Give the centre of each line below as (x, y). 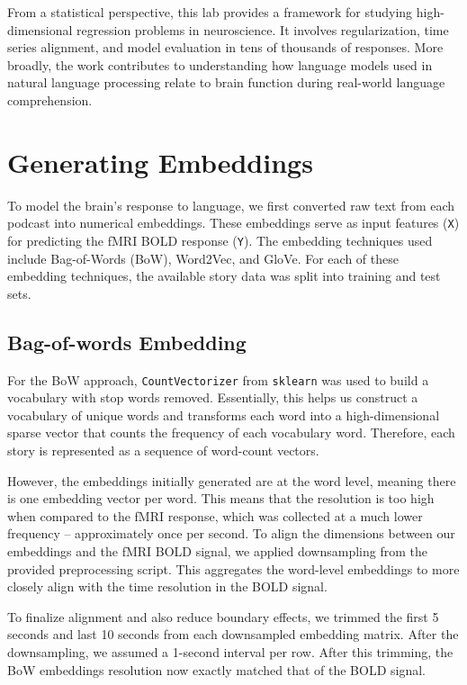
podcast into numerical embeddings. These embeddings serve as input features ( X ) (233, 223)
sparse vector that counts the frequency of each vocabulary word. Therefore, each (231, 433)
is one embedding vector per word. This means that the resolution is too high (221, 498)
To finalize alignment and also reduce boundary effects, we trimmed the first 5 (223, 616)
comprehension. (50, 99)
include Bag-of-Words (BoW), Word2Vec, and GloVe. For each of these (203, 258)
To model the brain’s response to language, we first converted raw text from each (231, 205)
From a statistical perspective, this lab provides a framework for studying (210, 12)
